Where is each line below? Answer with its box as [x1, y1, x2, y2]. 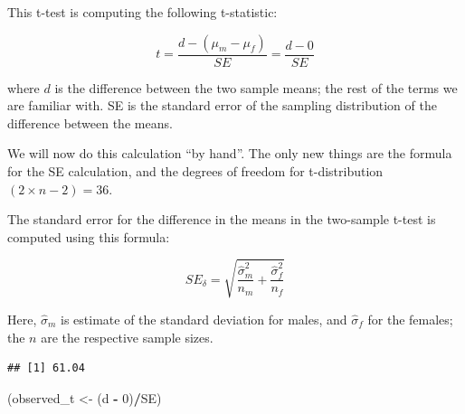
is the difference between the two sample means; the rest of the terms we [54, 78, 458, 97]
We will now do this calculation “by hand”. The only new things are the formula [7, 144, 452, 163]
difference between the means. [7, 113, 173, 132]
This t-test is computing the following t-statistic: [7, 3, 278, 21]
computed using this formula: [7, 227, 170, 246]
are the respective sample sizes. [41, 327, 214, 346]
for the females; [367, 309, 453, 328]
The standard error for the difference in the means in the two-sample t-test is [7, 210, 436, 229]
